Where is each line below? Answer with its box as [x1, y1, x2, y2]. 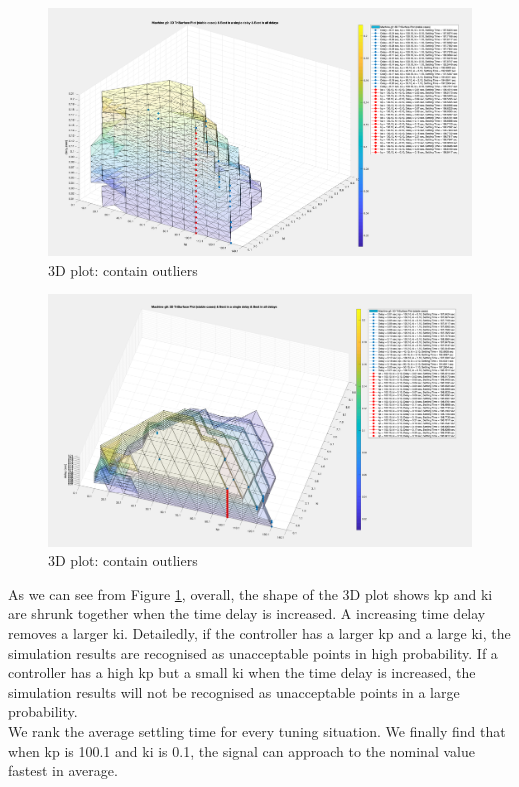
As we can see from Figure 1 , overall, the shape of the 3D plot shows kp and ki [8, 583, 493, 604]
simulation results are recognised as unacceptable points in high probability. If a [8, 642, 498, 663]
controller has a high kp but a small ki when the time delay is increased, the [8, 662, 476, 683]
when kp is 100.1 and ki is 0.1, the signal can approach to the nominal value [8, 740, 475, 761]
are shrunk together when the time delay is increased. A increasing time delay [8, 603, 486, 624]
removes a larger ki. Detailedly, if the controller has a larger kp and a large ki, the [8, 622, 511, 643]
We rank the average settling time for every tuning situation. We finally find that [8, 720, 506, 741]
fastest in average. [8, 760, 118, 781]
